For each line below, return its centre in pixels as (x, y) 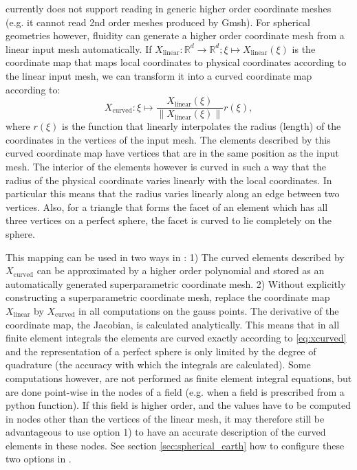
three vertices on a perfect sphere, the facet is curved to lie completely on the (169, 220)
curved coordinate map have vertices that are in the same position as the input (172, 153)
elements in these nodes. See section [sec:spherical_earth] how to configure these (175, 445)
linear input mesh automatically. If (79, 48)
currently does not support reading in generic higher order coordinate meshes (169, 8)
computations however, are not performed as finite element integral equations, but (179, 378)
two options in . (39, 459)
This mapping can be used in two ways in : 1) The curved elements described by (175, 257)
